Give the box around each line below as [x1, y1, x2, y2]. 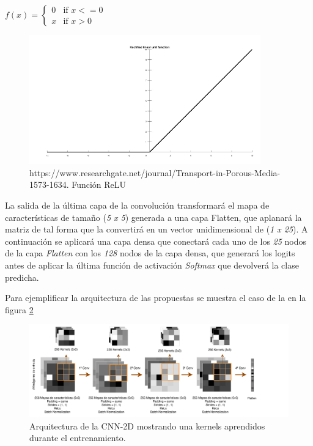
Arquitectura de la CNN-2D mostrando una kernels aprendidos [29, 419, 265, 432]
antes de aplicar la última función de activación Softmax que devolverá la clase [5, 258, 299, 271]
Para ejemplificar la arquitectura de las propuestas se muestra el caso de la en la [5, 291, 306, 304]
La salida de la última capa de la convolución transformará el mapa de [5, 198, 270, 211]
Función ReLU [72, 178, 127, 191]
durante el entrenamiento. [29, 431, 126, 444]
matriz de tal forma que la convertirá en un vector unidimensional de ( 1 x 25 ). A [5, 223, 308, 236]
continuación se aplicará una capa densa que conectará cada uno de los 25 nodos [5, 234, 307, 247]
